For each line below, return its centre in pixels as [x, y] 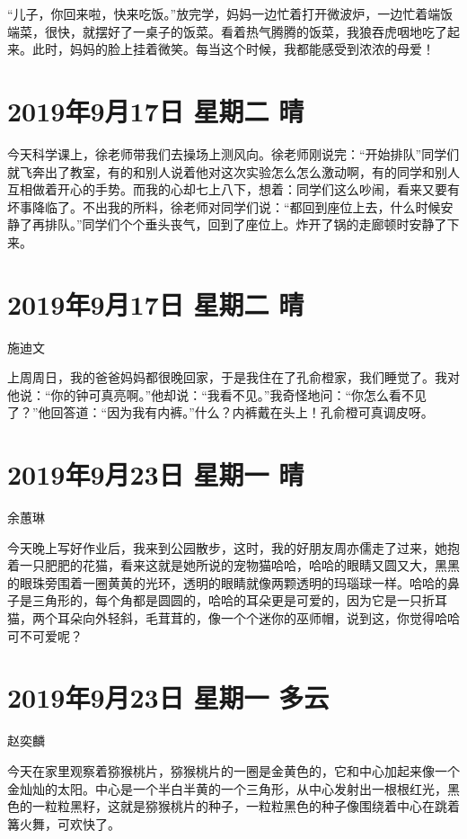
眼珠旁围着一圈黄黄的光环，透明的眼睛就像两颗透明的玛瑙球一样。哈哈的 [233, 582]
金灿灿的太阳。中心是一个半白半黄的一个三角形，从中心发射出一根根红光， [227, 788]
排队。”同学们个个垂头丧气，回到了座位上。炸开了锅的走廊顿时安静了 [246, 224]
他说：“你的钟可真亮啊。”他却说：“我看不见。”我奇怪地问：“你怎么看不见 [217, 394]
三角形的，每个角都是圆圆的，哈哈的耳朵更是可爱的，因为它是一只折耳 [239, 600]
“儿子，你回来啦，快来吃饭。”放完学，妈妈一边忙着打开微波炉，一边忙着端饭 [230, 13]
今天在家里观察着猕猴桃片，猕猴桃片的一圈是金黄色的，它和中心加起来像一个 [233, 770]
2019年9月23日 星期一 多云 [168, 697]
